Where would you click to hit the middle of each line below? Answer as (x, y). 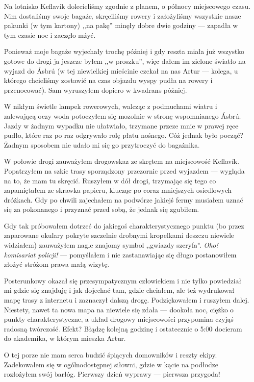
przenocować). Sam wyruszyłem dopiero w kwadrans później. (96, 89)
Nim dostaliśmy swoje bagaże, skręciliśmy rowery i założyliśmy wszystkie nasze (123, 15)
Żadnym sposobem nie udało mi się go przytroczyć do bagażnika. (102, 144)
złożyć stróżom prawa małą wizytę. (57, 264)
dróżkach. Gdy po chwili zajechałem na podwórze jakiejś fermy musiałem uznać (124, 199)
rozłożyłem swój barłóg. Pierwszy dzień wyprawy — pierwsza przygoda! (112, 374)
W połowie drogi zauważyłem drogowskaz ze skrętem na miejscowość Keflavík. (122, 161)
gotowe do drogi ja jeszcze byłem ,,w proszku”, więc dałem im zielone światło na (125, 61)
